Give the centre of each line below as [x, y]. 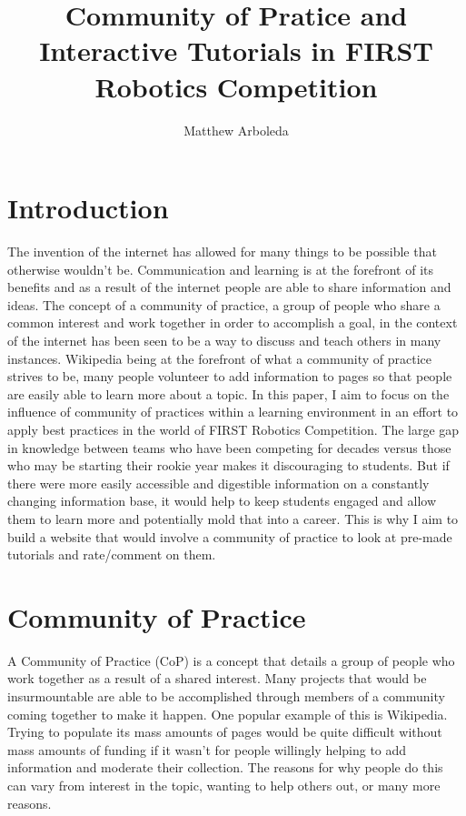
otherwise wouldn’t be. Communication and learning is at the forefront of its [221, 269]
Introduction [88, 208]
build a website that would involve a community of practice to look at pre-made [230, 536]
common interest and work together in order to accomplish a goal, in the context [233, 322]
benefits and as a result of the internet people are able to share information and [229, 287]
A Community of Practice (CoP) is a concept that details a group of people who [231, 660]
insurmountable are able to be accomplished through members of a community [226, 696]
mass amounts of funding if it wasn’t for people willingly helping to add [207, 749]
